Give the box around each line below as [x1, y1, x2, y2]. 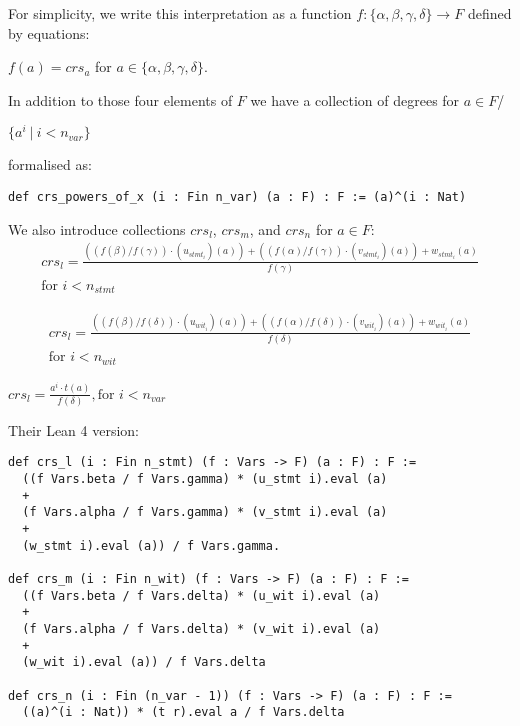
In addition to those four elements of [8, 89, 233, 110]
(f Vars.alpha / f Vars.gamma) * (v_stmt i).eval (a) [22, 505, 388, 520]
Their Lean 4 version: [8, 419, 140, 440]
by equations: [8, 22, 90, 43]
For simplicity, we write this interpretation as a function [8, 3, 352, 23]
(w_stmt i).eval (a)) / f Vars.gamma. [22, 538, 281, 553]
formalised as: [8, 154, 92, 175]
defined [467, 3, 512, 23]
